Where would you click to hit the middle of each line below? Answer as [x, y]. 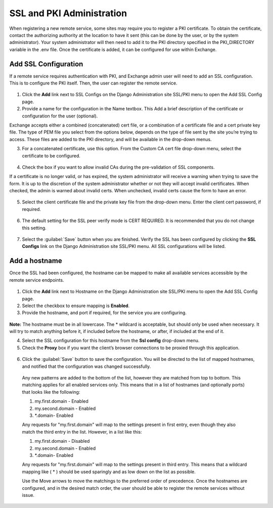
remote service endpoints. [37, 280]
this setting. [34, 228]
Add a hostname [36, 261]
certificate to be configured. [51, 156]
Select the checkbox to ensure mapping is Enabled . [76, 306]
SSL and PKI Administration [68, 13]
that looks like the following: [51, 392]
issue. [28, 495]
